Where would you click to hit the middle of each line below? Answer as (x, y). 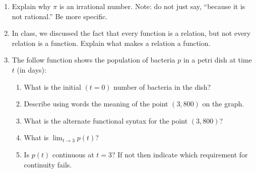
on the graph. (223, 104)
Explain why (31, 6)
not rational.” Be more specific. (60, 16)
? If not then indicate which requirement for (180, 154)
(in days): (31, 69)
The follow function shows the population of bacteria (93, 60)
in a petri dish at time (217, 60)
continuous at (73, 154)
